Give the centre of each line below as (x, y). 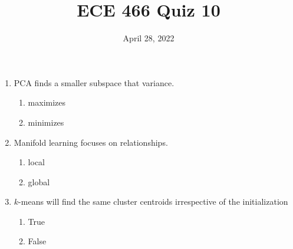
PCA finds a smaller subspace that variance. (94, 82)
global (39, 181)
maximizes (47, 102)
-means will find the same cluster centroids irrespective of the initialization (153, 202)
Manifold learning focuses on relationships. (91, 142)
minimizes (46, 122)
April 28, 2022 (149, 38)
